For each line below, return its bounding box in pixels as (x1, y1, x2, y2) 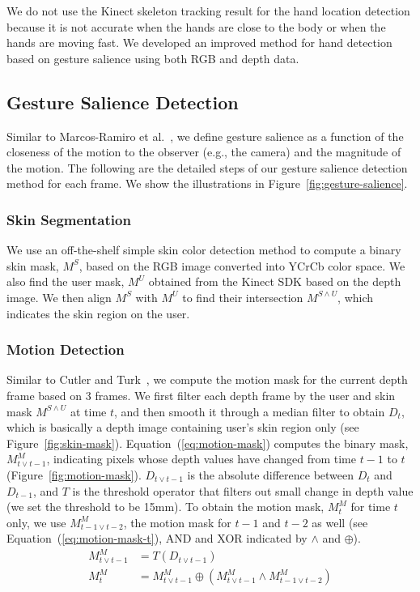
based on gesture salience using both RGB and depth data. (6, 49, 299, 66)
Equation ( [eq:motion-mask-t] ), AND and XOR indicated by (6, 530, 308, 547)
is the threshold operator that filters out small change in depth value (72, 482, 414, 499)
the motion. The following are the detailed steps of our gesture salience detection (6, 159, 408, 176)
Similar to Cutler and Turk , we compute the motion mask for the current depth (6, 371, 408, 388)
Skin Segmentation (6, 209, 131, 229)
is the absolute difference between (187, 466, 354, 483)
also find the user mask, (6, 273, 125, 290)
